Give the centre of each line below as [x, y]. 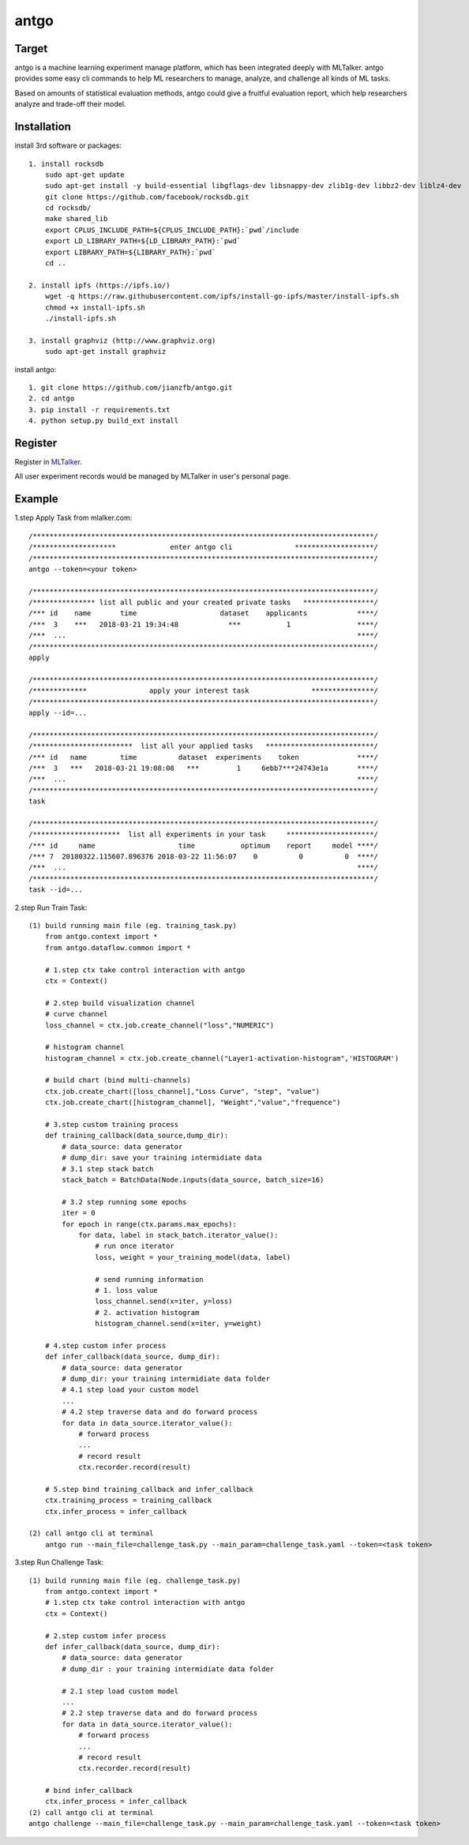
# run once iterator [135, 1246]
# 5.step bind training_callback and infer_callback [149, 1489]
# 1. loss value [126, 1290]
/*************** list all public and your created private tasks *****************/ [204, 603]
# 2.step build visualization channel [120, 1003]
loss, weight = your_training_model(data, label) [193, 1257]
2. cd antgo [52, 398]
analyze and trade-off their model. [70, 104]
